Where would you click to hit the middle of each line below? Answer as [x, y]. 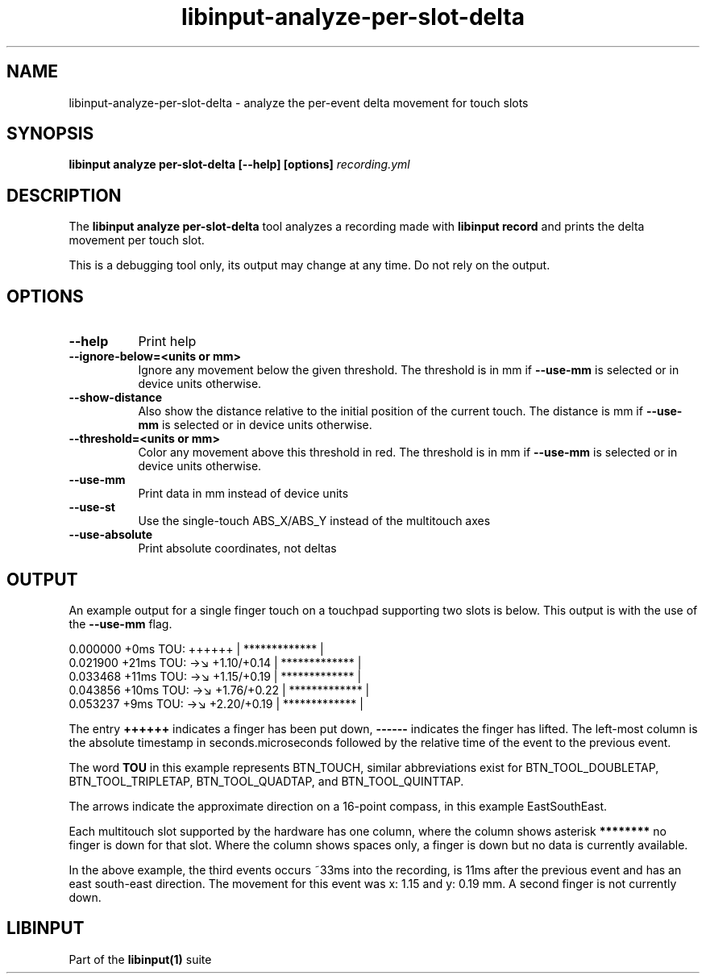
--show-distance [115, 398]
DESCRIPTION [64, 195]
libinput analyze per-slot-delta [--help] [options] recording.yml [239, 165]
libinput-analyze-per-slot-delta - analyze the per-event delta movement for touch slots [299, 102]
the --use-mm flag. [120, 623]
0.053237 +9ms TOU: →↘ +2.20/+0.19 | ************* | [216, 703]
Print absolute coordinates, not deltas [237, 548]
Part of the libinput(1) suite [140, 959]
